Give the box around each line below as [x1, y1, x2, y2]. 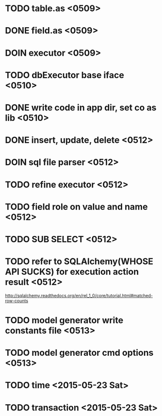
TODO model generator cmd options [5, 348, 154, 358]
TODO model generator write [5, 315, 124, 326]
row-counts [5, 298, 28, 303]
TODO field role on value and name [5, 201, 148, 212]
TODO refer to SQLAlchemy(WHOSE [5, 256, 154, 267]
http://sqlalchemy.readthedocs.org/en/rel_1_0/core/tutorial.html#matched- [5, 292, 153, 299]
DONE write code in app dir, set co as [5, 102, 157, 113]
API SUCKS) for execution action [5, 266, 139, 277]
